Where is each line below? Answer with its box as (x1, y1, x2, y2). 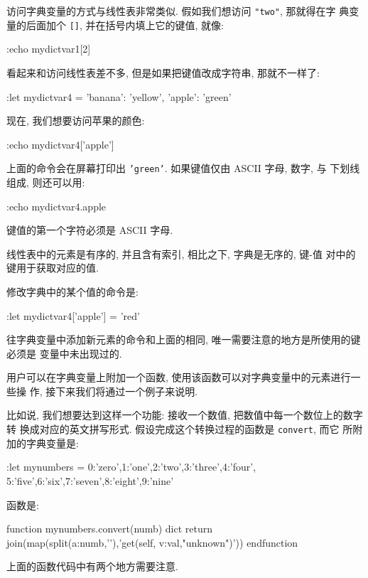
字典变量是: (26, 435, 79, 450)
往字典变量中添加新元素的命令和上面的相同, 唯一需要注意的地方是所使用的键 (6, 332, 361, 347)
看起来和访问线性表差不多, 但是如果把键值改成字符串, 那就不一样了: (6, 65, 320, 80)
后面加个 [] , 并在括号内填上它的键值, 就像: (26, 17, 224, 32)
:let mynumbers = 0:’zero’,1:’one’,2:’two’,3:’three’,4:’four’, (6, 459, 256, 474)
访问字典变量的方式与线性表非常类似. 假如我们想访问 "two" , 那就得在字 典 (6, 4, 350, 18)
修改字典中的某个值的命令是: (6, 284, 139, 299)
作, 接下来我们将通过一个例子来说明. (29, 383, 198, 398)
